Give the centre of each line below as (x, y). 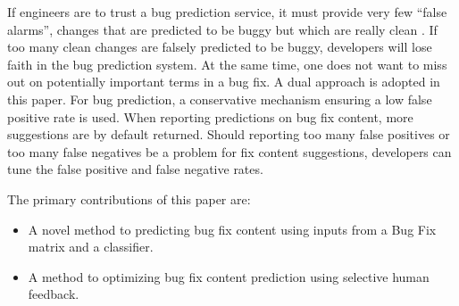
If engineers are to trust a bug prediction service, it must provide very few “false (227, 12)
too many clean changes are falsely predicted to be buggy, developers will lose (220, 47)
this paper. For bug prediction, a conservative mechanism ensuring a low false (220, 99)
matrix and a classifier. (91, 247)
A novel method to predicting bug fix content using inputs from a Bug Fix (232, 229)
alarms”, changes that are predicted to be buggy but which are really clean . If (222, 29)
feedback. (54, 294)
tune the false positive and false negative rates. (135, 169)
